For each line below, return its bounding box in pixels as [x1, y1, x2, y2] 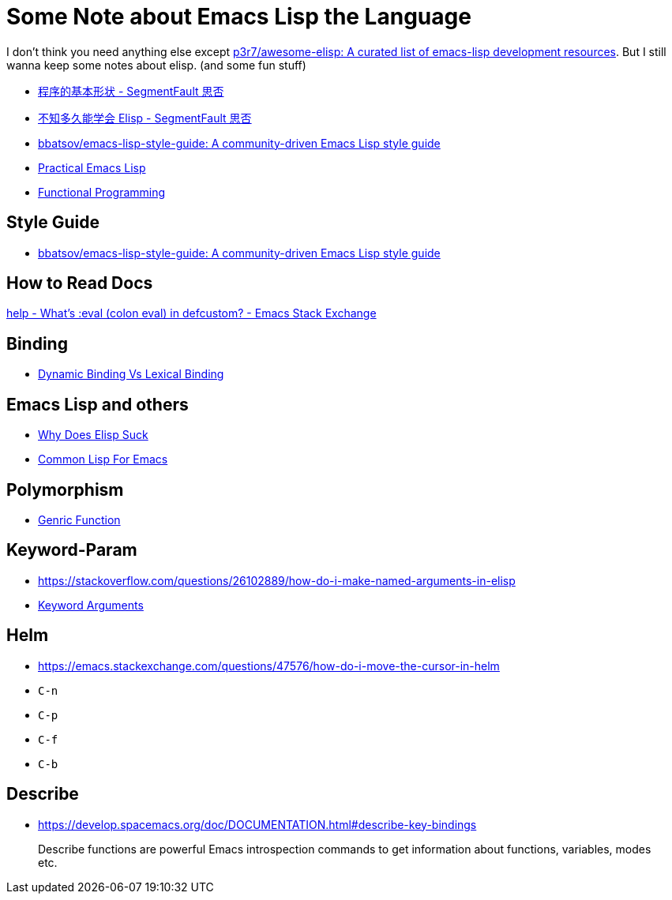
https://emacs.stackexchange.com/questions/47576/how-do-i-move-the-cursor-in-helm [38, 658, 500, 673]
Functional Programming [38, 185, 166, 199]
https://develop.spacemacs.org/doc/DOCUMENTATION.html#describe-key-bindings [38, 817, 477, 831]
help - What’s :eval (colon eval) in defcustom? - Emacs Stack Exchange [6, 306, 377, 321]
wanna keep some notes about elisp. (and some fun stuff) [6, 58, 306, 72]
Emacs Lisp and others [6, 394, 189, 414]
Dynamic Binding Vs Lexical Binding [38, 367, 224, 381]
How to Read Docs [6, 273, 153, 294]
